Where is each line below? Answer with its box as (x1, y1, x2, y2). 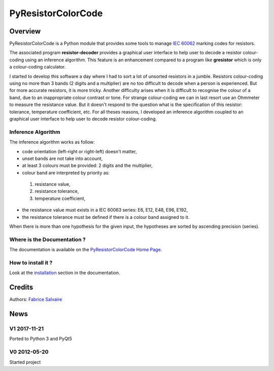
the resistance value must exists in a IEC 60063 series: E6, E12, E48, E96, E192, (22, 207, 188, 213)
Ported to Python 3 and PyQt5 (9, 335, 72, 342)
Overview (9, 27, 41, 36)
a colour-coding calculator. (9, 64, 66, 70)
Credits (9, 283, 33, 292)
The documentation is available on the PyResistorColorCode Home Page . (9, 247, 162, 253)
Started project (9, 359, 41, 365)
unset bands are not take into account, (22, 155, 103, 161)
